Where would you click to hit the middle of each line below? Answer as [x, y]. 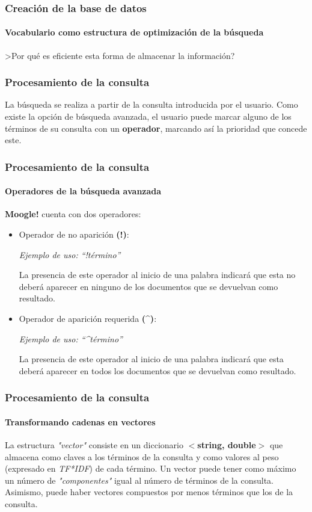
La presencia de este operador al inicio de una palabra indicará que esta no [157, 275]
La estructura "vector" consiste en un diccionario [94, 445]
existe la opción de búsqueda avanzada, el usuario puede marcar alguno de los [148, 116]
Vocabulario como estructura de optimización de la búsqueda [134, 32]
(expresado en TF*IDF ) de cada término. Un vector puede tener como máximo [151, 468]
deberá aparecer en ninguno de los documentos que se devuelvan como [148, 286]
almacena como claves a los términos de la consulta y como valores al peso [142, 456]
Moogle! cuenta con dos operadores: [73, 214]
